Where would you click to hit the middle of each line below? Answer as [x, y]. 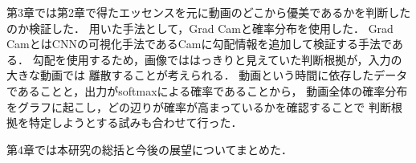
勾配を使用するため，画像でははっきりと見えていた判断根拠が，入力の [217, 59]
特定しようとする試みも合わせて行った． [135, 122]
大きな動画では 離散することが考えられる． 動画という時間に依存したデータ [207, 75]
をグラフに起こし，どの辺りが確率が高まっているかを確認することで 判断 [199, 106]
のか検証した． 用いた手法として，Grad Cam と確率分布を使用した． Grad [200, 28]
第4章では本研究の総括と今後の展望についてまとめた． [149, 149]
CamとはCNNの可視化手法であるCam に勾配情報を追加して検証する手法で [199, 44]
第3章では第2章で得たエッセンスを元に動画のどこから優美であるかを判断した [209, 12]
